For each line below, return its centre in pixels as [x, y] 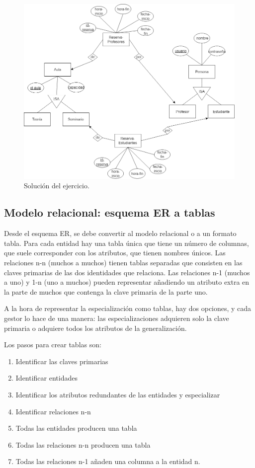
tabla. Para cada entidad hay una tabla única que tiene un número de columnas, [127, 243]
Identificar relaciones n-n [53, 411]
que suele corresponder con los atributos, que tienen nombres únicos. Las [115, 253]
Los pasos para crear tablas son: [53, 345]
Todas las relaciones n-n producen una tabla [83, 444]
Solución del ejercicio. [57, 186]
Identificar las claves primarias [62, 361]
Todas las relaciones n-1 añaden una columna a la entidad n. [108, 461]
